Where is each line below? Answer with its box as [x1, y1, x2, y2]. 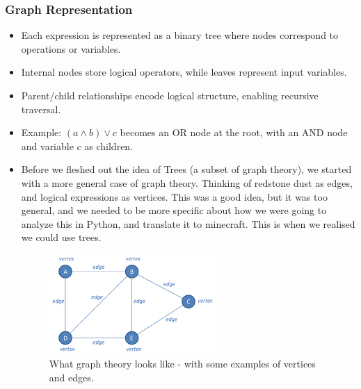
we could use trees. [21, 230, 102, 245]
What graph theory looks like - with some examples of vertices [49, 356, 316, 371]
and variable [21, 138, 74, 153]
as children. [84, 138, 134, 153]
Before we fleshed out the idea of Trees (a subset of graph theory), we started [21, 162, 352, 176]
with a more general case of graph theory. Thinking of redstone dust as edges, [21, 175, 353, 190]
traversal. [21, 101, 61, 116]
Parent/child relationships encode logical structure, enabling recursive [21, 88, 319, 102]
